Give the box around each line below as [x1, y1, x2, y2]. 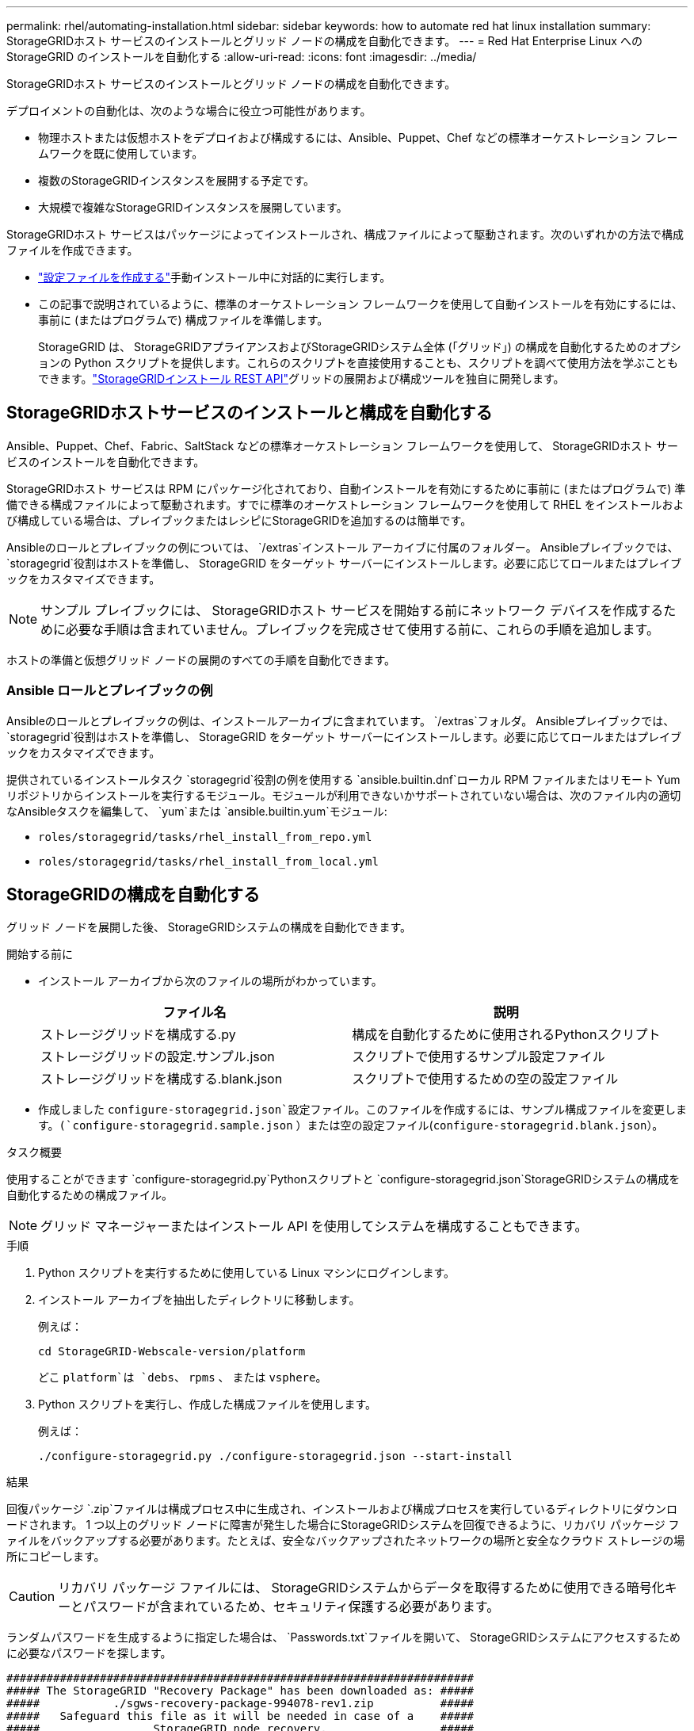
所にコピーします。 [6, 1549, 105, 1564]
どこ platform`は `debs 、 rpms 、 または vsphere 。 [38, 1370, 327, 1385]
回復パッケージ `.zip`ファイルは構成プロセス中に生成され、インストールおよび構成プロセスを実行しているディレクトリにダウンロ [6, 1502, 677, 1516]
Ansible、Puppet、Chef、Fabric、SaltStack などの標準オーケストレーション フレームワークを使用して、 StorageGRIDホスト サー [6, 438, 679, 453]
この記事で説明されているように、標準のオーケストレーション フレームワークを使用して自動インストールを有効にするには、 [38, 297, 683, 311]
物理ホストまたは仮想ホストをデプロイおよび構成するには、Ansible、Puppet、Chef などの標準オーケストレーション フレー [38, 131, 678, 144]
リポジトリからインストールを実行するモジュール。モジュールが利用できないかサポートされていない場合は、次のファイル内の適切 [6, 788, 681, 802]
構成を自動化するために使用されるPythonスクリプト [352, 1026, 661, 1043]
